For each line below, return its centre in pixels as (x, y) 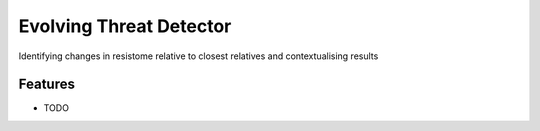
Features (46, 84)
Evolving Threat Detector (125, 26)
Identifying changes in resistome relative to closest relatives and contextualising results (198, 56)
